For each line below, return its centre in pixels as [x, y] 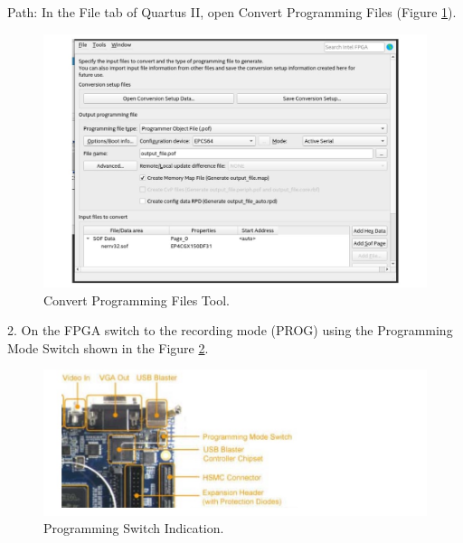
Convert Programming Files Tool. [137, 300]
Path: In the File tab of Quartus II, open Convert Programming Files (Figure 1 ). [232, 12]
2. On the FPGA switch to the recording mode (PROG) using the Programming [230, 330]
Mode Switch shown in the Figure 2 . [108, 347]
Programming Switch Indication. [134, 528]
